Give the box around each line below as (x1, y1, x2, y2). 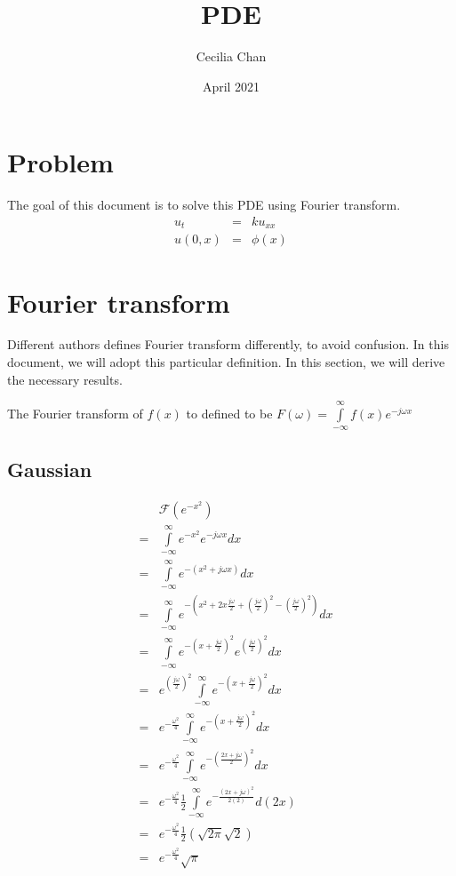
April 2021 (202, 76, 260, 95)
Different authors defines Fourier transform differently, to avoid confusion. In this (7, 335, 449, 354)
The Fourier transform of (7, 404, 143, 423)
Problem (7, 144, 114, 180)
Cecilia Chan (196, 47, 267, 66)
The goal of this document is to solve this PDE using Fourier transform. (7, 195, 401, 214)
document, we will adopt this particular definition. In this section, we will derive (7, 353, 445, 371)
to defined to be (186, 404, 273, 423)
